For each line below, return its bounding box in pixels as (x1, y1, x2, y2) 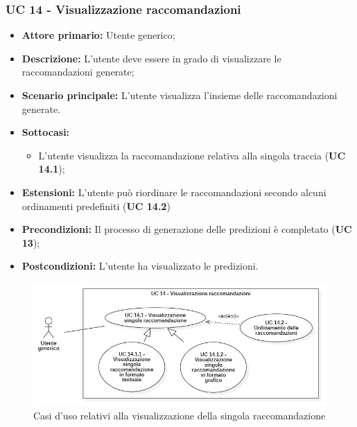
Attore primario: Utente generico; (21, 28, 175, 42)
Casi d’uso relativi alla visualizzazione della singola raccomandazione (33, 408, 326, 423)
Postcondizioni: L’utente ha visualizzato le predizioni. (21, 259, 259, 273)
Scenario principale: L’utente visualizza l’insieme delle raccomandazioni (21, 88, 338, 102)
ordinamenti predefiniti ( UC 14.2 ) (21, 198, 171, 213)
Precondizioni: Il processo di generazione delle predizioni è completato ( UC (21, 222, 352, 236)
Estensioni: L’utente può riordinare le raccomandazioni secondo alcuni (21, 184, 326, 199)
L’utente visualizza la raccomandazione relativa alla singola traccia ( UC (38, 148, 346, 162)
